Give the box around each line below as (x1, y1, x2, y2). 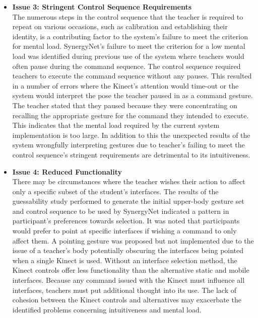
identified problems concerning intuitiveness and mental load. (12, 304, 202, 314)
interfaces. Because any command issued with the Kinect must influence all (12, 275, 245, 285)
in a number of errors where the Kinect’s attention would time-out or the (12, 80, 239, 91)
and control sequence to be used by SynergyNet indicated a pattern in (12, 205, 229, 216)
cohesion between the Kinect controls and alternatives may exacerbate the (12, 294, 241, 305)
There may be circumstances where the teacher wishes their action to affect (12, 176, 245, 187)
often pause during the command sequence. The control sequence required (12, 60, 241, 71)
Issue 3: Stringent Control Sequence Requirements (12, 2, 192, 12)
